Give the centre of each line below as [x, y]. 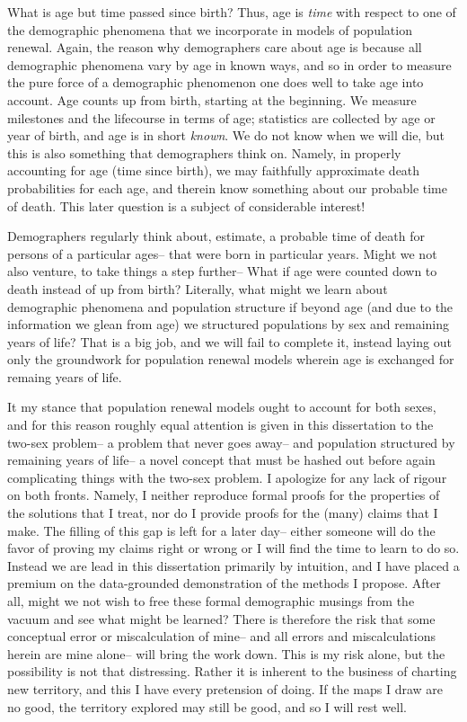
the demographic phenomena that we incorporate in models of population [210, 29]
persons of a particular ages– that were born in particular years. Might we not [222, 253]
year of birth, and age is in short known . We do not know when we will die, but [226, 135]
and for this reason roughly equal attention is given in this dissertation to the [220, 425]
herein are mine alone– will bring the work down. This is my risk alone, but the [226, 653]
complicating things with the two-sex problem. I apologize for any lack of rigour [227, 477]
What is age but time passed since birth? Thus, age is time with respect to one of [232, 12]
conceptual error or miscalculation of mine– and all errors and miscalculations [221, 636]
